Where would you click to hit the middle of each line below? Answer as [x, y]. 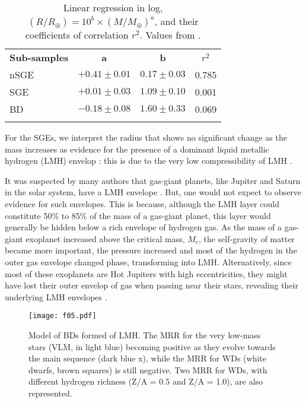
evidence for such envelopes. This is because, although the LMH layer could [142, 203]
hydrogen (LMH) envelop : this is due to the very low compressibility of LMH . [149, 161]
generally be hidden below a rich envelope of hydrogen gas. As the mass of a [144, 227]
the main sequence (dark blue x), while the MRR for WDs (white [147, 358]
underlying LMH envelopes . [56, 296]
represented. [50, 393]
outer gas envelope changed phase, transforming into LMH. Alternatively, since [148, 261]
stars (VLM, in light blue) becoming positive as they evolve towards [152, 346]
